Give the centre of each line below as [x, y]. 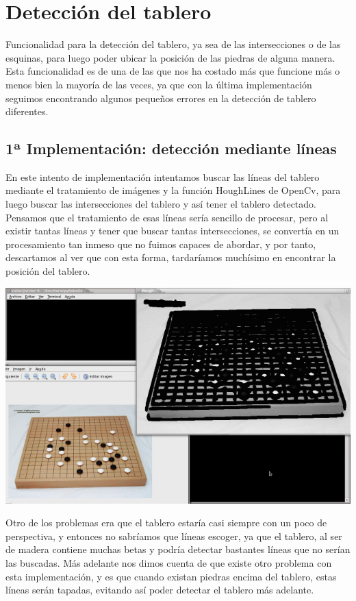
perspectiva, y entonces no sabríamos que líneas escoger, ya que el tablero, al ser [174, 536]
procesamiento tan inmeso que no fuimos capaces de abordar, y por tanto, [161, 244]
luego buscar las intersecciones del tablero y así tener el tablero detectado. [161, 204]
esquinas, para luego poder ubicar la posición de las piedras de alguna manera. [170, 57]
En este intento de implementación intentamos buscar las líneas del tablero [163, 176]
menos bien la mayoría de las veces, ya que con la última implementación [159, 84]
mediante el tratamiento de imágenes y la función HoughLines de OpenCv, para [173, 190]
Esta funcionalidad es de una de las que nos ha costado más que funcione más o [173, 71]
